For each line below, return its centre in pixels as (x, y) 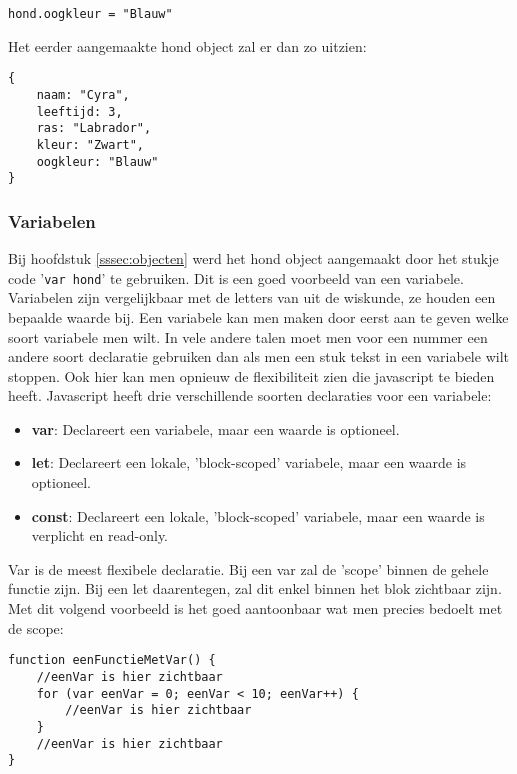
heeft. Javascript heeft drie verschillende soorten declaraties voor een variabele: (250, 395)
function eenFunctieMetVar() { (112, 660)
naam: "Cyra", (83, 94)
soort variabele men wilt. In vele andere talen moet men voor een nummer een (248, 336)
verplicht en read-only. (100, 535)
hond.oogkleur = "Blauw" (90, 14)
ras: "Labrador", (94, 128)
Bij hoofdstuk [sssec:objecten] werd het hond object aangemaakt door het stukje (253, 258)
